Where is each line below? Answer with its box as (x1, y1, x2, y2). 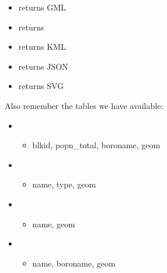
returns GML (18, 1, 66, 13)
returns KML (18, 40, 66, 53)
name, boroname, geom (32, 257, 116, 269)
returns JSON (18, 60, 68, 72)
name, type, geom (32, 178, 96, 190)
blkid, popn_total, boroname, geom (32, 139, 161, 151)
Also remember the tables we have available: (5, 99, 163, 111)
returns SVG (18, 80, 64, 92)
